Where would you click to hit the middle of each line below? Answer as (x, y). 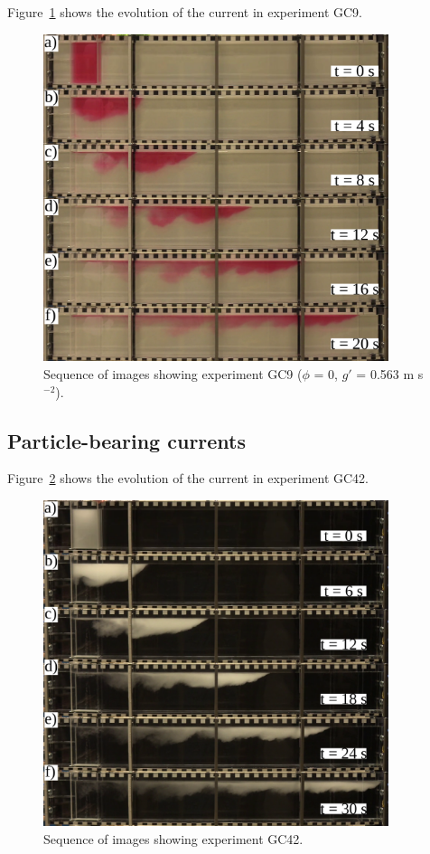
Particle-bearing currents (127, 440)
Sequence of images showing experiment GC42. (173, 838)
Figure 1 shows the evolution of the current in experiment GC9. (185, 12)
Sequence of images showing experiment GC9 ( (173, 374)
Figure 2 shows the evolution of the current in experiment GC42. (188, 478)
